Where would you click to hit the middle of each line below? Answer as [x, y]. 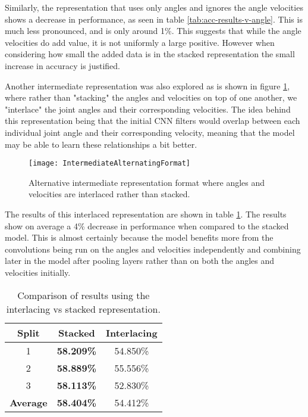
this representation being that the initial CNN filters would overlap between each [153, 121]
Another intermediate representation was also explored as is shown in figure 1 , [147, 85]
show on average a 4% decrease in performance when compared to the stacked [147, 225]
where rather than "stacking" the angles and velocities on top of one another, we [151, 97]
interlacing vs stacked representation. [83, 309]
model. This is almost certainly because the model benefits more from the [139, 237]
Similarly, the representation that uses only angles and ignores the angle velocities [154, 7]
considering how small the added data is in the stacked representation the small [150, 54]
